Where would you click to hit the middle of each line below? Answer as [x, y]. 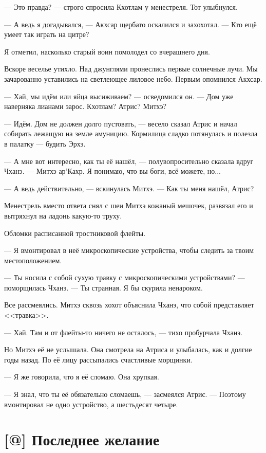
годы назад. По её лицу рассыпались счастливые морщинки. [98, 359]
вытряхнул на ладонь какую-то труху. [63, 215]
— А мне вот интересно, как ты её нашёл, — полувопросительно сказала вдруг [129, 161]
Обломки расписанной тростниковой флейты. [75, 233]
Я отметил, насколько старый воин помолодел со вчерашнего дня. [107, 51]
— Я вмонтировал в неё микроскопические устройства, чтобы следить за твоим [129, 250]
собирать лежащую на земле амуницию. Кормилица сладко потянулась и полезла [131, 133]
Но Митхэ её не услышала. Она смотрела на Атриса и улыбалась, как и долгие [128, 349]
